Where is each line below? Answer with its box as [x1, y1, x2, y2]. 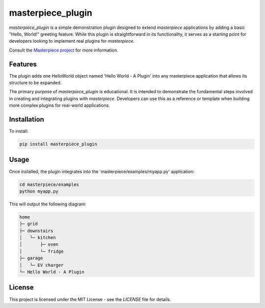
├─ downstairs [19, 228, 53, 233]
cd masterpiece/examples [19, 181, 79, 187]
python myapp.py [19, 188, 59, 194]
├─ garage [19, 256, 43, 261]
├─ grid [19, 221, 38, 227]
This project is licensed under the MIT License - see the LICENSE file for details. [9, 296, 171, 302]
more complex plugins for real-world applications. [9, 103, 110, 108]
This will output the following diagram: [9, 201, 86, 207]
